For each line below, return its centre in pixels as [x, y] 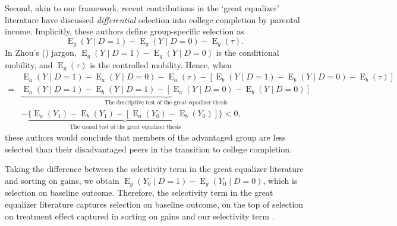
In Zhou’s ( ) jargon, [41, 52]
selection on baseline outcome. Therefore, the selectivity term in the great [139, 192]
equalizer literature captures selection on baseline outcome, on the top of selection [154, 204]
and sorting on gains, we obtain [62, 180]
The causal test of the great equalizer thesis [125, 127]
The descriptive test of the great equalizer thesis [166, 103]
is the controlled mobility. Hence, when [161, 64]
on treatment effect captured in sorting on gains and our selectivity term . [140, 216]
